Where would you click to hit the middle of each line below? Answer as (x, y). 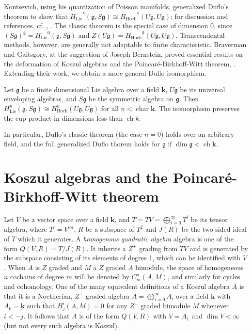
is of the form (99, 316)
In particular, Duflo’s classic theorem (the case (73, 134)
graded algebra (108, 295)
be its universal (203, 89)
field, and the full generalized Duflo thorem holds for (82, 143)
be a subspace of (110, 229)
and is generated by (219, 248)
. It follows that (47, 316)
